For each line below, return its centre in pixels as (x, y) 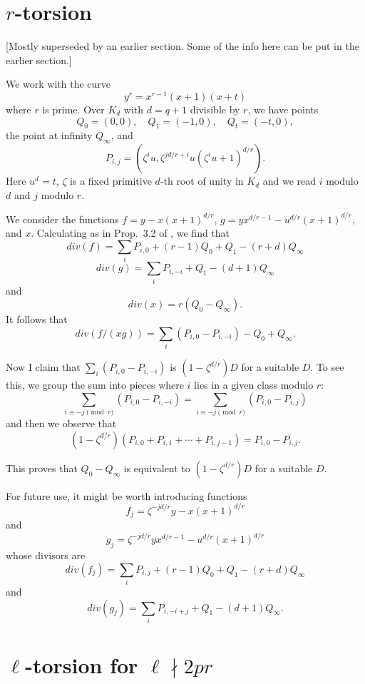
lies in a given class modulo (254, 385)
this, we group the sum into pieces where (95, 385)
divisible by (215, 109)
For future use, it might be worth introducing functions (127, 495)
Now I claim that (43, 367)
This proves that (42, 468)
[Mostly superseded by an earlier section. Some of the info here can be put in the (182, 46)
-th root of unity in (202, 181)
